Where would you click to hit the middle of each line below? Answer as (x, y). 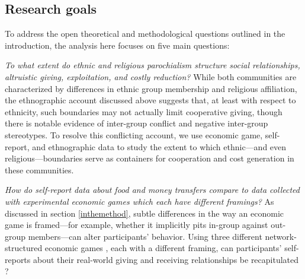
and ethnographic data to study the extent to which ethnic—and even (159, 146)
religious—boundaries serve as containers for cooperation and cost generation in (150, 158)
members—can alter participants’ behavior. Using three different (145, 236)
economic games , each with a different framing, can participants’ (163, 248)
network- (281, 236)
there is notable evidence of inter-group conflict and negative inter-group (137, 123)
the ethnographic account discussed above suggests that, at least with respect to (150, 100)
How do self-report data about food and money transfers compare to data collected (152, 190)
